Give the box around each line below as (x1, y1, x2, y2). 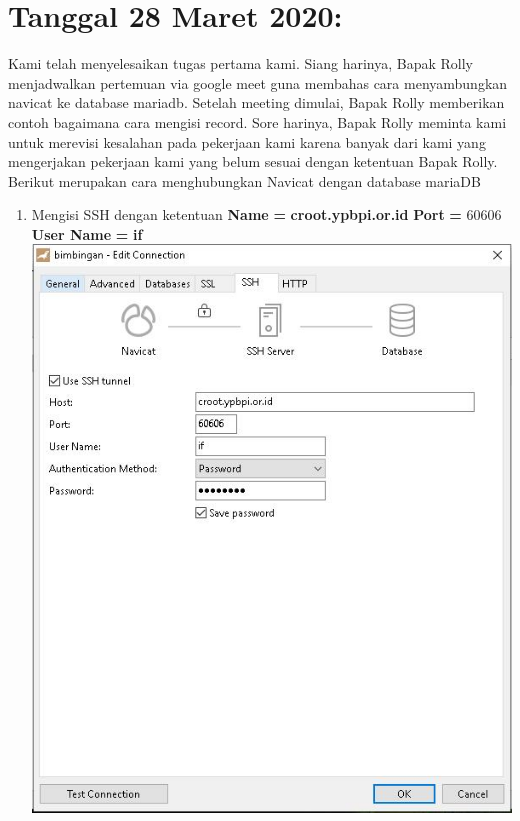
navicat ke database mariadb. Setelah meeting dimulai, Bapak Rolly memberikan (8, 92, 505, 113)
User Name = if (31, 223, 143, 244)
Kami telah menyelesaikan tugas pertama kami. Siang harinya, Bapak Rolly (8, 53, 473, 74)
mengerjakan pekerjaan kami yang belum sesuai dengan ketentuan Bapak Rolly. (8, 151, 498, 172)
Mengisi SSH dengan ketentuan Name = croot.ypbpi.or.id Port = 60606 (31, 204, 502, 225)
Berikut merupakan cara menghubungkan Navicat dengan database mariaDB (8, 170, 481, 191)
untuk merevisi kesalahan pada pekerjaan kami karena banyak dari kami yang (8, 131, 486, 152)
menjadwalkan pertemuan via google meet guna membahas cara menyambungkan (8, 72, 508, 93)
